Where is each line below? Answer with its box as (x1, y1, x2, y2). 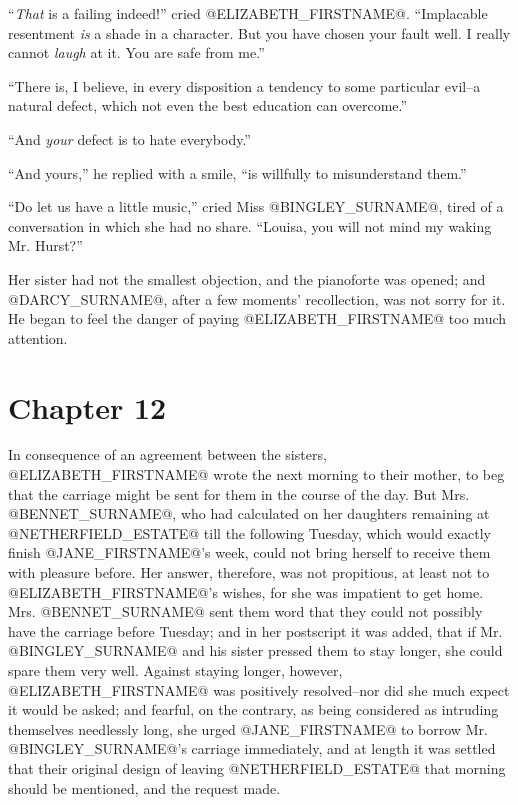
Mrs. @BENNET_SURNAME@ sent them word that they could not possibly (8, 601, 483, 622)
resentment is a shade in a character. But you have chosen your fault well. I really (8, 22, 511, 43)
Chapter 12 (8, 386, 167, 427)
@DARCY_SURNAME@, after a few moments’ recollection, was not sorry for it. (8, 288, 506, 309)
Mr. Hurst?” (8, 235, 83, 256)
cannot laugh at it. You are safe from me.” (8, 42, 265, 63)
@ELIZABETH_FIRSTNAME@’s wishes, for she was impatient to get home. (8, 581, 484, 602)
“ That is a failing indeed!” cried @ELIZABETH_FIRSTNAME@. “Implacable (8, 3, 488, 23)
